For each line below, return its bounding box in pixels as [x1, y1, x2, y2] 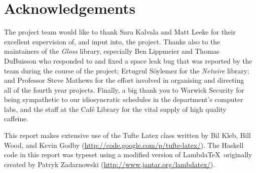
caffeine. [4, 113, 29, 124]
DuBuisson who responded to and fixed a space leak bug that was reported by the [4, 55, 252, 66]
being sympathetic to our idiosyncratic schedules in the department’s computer [4, 94, 243, 104]
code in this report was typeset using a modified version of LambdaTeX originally [4, 149, 252, 160]
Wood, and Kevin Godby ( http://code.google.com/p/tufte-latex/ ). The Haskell [4, 139, 244, 150]
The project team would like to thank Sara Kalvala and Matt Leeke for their [4, 27, 236, 37]
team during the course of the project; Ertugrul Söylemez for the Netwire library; [4, 65, 250, 75]
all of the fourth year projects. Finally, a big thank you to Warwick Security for [4, 84, 245, 95]
